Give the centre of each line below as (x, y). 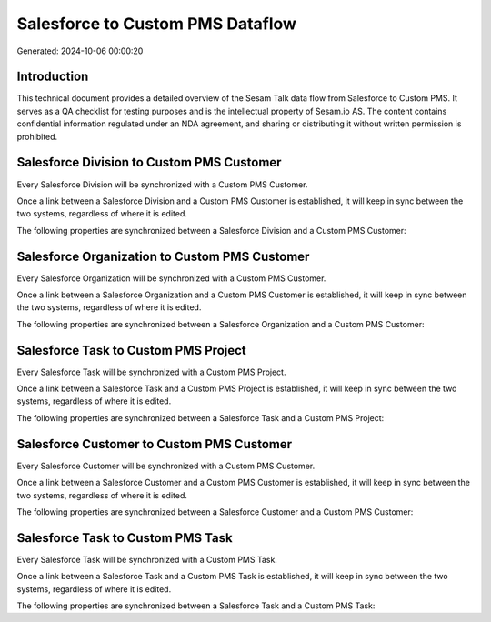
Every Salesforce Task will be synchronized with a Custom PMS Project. (151, 372)
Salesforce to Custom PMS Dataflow (157, 24)
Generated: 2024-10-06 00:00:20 (80, 51)
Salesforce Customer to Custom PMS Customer (155, 444)
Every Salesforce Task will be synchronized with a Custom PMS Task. (147, 559)
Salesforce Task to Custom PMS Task (125, 538)
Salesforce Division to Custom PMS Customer (149, 162)
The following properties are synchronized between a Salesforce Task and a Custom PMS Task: (196, 606)
